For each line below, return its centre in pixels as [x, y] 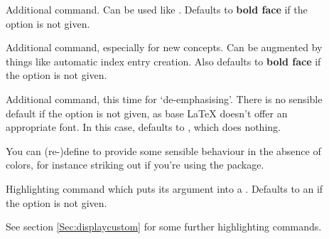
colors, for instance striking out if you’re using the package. [135, 165]
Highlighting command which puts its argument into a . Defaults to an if [164, 188]
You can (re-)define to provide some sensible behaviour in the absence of [163, 150]
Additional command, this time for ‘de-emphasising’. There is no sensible [164, 99]
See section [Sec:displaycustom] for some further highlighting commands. [164, 227]
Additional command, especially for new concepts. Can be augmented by [164, 47]
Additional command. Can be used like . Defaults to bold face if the [157, 9]
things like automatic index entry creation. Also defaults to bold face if [163, 61]
